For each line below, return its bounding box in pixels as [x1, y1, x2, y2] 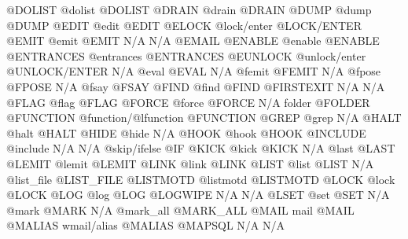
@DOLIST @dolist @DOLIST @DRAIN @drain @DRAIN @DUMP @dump [6, 2, 372, 17]
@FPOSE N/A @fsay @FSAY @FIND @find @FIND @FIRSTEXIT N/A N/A [6, 78, 385, 94]
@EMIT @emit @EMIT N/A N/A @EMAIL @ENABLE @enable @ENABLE [6, 32, 380, 49]
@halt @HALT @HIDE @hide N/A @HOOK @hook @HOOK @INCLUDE [6, 124, 366, 141]
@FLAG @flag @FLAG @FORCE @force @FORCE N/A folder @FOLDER [6, 94, 370, 110]
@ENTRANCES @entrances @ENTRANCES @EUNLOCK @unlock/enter [6, 47, 366, 64]
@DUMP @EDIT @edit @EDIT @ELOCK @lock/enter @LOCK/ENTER [6, 17, 362, 33]
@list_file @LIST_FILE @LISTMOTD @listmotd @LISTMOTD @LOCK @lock [6, 171, 395, 187]
